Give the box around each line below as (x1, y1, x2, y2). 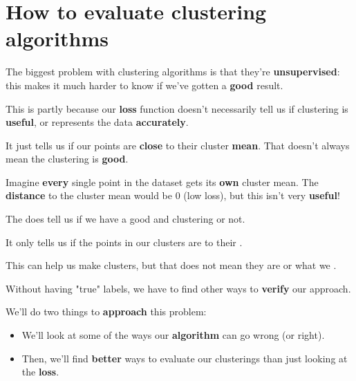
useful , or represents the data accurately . (6, 115, 189, 129)
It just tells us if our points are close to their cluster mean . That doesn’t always (6, 138, 350, 152)
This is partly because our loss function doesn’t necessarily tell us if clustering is (6, 101, 348, 115)
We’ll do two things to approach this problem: (6, 304, 207, 319)
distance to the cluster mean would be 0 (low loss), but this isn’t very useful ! (6, 188, 340, 203)
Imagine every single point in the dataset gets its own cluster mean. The (6, 174, 319, 189)
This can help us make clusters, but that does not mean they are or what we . (6, 258, 337, 272)
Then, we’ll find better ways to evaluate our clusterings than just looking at (21, 351, 348, 365)
